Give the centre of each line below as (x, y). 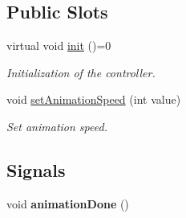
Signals (36, 169)
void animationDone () (68, 203)
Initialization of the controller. (81, 72)
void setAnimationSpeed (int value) (94, 99)
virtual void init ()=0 (59, 45)
